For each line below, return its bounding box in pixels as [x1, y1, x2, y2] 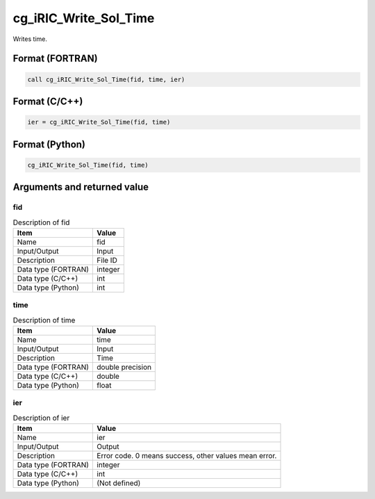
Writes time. [12, 35, 48, 43]
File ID [97, 255, 117, 265]
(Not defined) [97, 478, 141, 488]
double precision [97, 362, 152, 372]
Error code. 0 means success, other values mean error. [97, 451, 277, 461]
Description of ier [12, 413, 70, 423]
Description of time [12, 315, 76, 325]
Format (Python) [12, 138, 86, 150]
